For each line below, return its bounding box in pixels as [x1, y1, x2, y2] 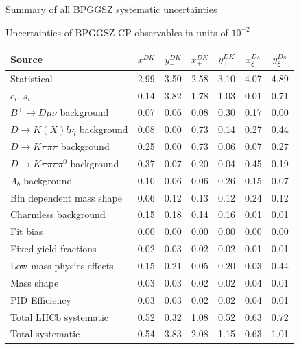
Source [10, 52, 43, 67]
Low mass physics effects [10, 258, 114, 273]
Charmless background [10, 207, 106, 221]
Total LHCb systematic [10, 309, 109, 324]
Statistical [10, 71, 53, 85]
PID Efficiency [10, 292, 71, 306]
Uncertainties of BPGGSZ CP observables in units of [5, 25, 228, 39]
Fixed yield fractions [10, 241, 97, 256]
